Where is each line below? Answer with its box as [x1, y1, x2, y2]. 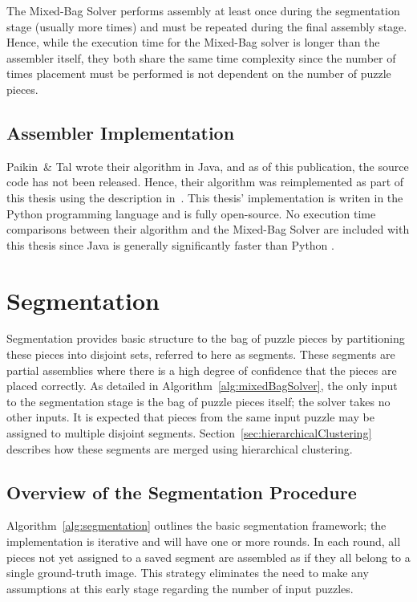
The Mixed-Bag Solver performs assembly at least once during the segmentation [6, 2, 400, 18]
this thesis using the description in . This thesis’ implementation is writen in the [6, 189, 403, 205]
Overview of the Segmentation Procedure [6, 479, 357, 504]
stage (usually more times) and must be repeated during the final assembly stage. [6, 18, 407, 35]
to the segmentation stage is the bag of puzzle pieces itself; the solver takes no [6, 393, 391, 409]
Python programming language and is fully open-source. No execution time [6, 205, 376, 222]
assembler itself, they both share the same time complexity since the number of [6, 49, 396, 66]
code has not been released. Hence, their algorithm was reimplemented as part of [6, 173, 404, 190]
